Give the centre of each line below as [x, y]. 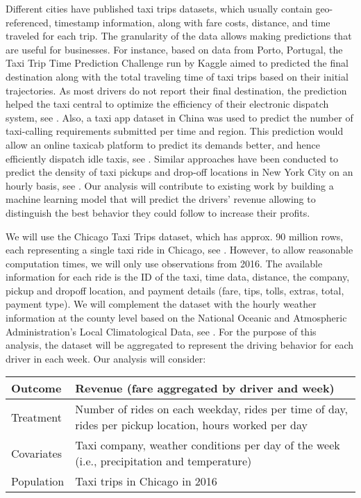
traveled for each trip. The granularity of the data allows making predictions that [179, 36]
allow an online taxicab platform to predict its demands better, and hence [163, 144]
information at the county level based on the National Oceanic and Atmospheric [176, 318]
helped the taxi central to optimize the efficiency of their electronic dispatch [167, 104]
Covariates [37, 453]
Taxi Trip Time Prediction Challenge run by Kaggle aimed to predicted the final [177, 63]
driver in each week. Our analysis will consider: [106, 358]
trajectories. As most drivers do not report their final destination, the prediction [176, 90]
